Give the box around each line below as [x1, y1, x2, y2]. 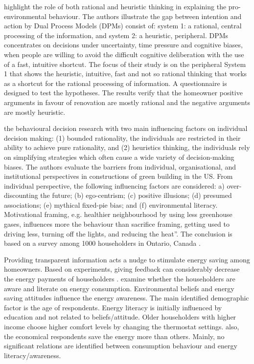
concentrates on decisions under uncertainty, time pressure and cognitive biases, [4, 40, 243, 50]
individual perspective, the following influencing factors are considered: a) [4, 180, 225, 191]
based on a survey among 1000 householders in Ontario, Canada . [4, 238, 201, 248]
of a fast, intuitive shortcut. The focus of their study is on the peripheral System [4, 59, 246, 69]
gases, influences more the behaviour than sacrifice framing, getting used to [4, 219, 230, 229]
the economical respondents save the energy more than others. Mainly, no [4, 331, 225, 341]
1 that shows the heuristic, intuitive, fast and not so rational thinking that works [4, 68, 247, 79]
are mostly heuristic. [4, 107, 66, 117]
